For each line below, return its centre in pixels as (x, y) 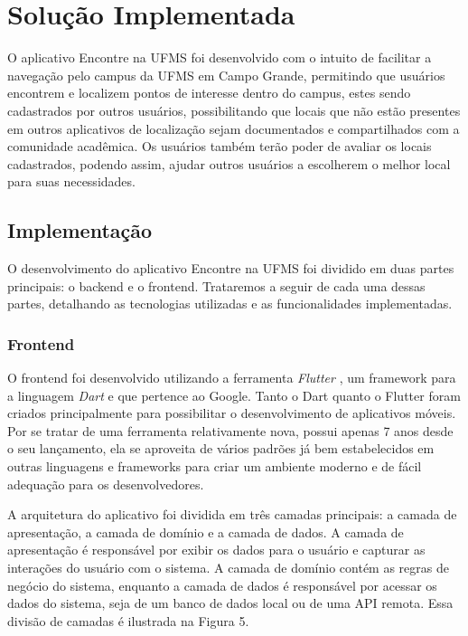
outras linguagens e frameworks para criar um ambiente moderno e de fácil (215, 466)
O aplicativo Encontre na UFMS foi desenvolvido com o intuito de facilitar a (220, 57)
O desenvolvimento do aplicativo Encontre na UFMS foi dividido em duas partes (231, 268)
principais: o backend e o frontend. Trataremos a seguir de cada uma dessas (216, 285)
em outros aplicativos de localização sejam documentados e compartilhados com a (234, 128)
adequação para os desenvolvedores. (106, 484)
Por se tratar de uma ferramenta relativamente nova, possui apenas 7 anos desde (230, 430)
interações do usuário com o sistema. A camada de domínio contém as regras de (228, 568)
